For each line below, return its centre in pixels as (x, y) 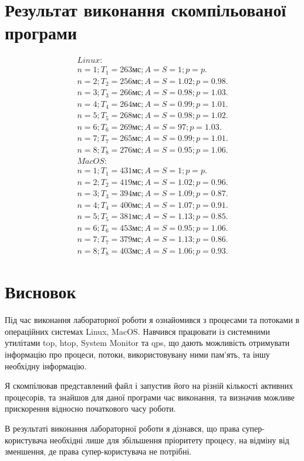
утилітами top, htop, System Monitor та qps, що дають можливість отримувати (147, 343)
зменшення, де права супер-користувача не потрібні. (98, 451)
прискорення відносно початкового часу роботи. (90, 408)
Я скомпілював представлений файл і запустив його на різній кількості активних (149, 386)
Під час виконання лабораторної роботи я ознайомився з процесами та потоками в (152, 320)
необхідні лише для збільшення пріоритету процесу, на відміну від (169, 440)
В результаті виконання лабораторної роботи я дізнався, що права (122, 428)
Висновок (40, 292)
